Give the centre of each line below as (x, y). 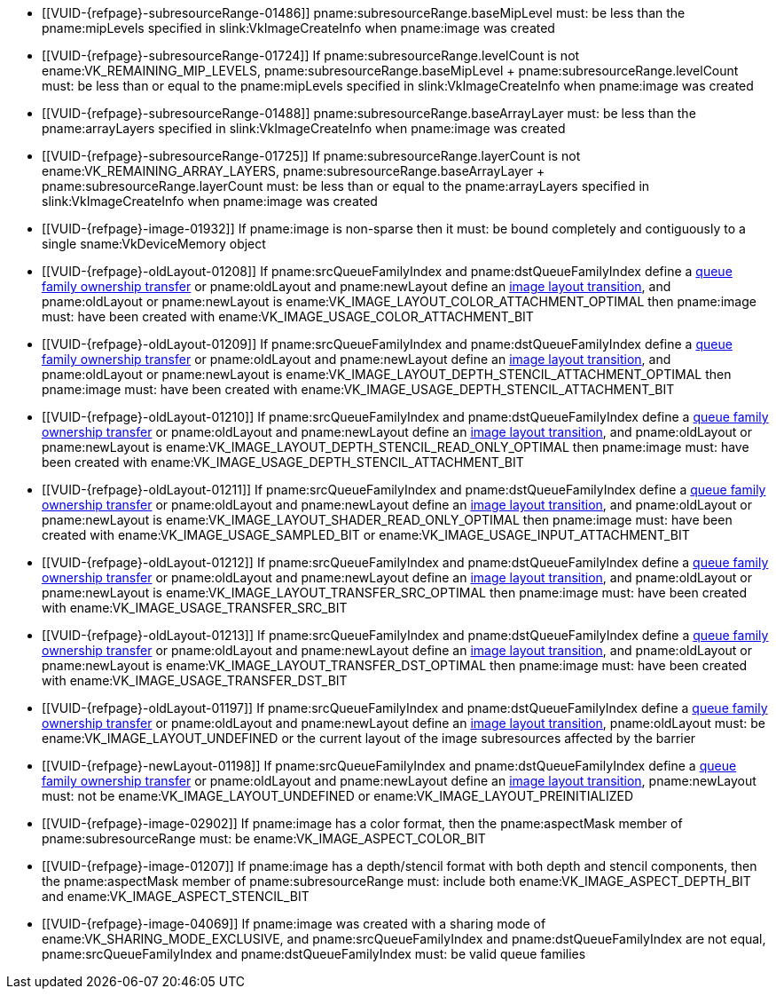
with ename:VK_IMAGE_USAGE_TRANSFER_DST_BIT (195, 680)
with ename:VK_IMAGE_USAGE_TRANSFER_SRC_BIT (195, 608)
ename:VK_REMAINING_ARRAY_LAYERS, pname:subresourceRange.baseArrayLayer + (294, 171)
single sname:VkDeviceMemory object (154, 244)
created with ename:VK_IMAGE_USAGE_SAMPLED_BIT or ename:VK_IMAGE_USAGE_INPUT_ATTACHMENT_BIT (366, 535)
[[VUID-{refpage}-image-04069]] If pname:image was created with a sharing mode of (294, 924)
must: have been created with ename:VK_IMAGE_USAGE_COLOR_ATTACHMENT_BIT (288, 316)
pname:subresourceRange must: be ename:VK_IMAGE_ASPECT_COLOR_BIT (264, 838)
